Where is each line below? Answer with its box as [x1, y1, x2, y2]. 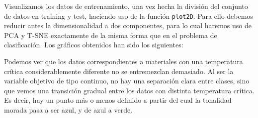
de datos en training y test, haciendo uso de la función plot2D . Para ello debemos [4, 10, 253, 21]
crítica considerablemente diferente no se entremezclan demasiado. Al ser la [4, 66, 234, 76]
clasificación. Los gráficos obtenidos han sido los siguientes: [4, 39, 183, 50]
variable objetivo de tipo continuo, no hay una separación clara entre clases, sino [4, 76, 250, 86]
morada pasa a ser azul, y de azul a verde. [4, 105, 133, 115]
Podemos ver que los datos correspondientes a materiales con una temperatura [4, 56, 243, 67]
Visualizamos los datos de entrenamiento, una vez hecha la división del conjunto [4, 1, 248, 11]
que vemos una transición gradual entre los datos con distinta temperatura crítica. [4, 85, 255, 95]
